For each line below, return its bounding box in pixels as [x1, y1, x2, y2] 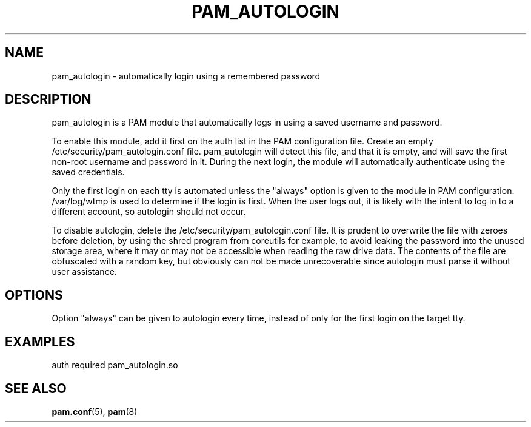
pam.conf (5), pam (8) [52, 406, 138, 417]
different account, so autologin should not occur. [52, 206, 246, 217]
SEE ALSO [5, 380, 67, 396]
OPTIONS [5, 287, 63, 303]
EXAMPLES [5, 334, 75, 349]
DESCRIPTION [5, 92, 92, 107]
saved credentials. [52, 167, 125, 178]
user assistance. [52, 266, 117, 277]
